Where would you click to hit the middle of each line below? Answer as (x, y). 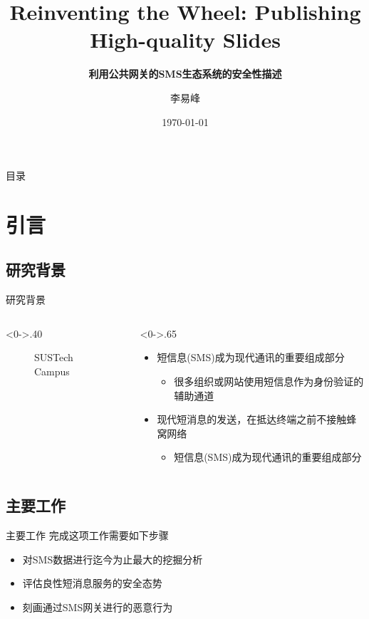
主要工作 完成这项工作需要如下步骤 (87, 535)
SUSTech (54, 357)
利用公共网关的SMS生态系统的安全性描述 (185, 74)
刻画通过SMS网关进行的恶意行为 (98, 607)
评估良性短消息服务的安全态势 (92, 583)
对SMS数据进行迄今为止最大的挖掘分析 (113, 559)
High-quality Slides (185, 40)
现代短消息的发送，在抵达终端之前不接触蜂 (257, 419)
